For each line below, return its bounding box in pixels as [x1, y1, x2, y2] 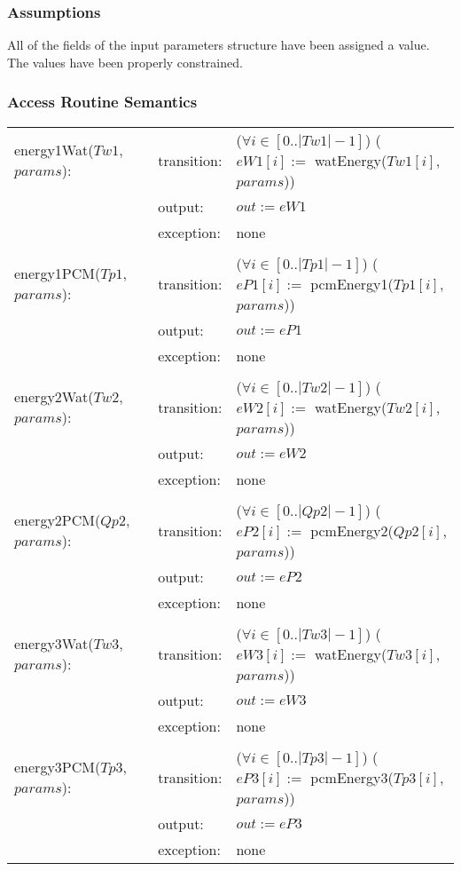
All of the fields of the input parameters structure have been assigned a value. [7, 36, 430, 54]
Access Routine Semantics [7, 91, 198, 113]
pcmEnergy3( [310, 766, 394, 788]
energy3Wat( [14, 633, 94, 654]
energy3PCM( [14, 756, 101, 778]
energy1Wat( [14, 139, 94, 161]
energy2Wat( [14, 386, 94, 408]
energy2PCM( [14, 510, 101, 531]
